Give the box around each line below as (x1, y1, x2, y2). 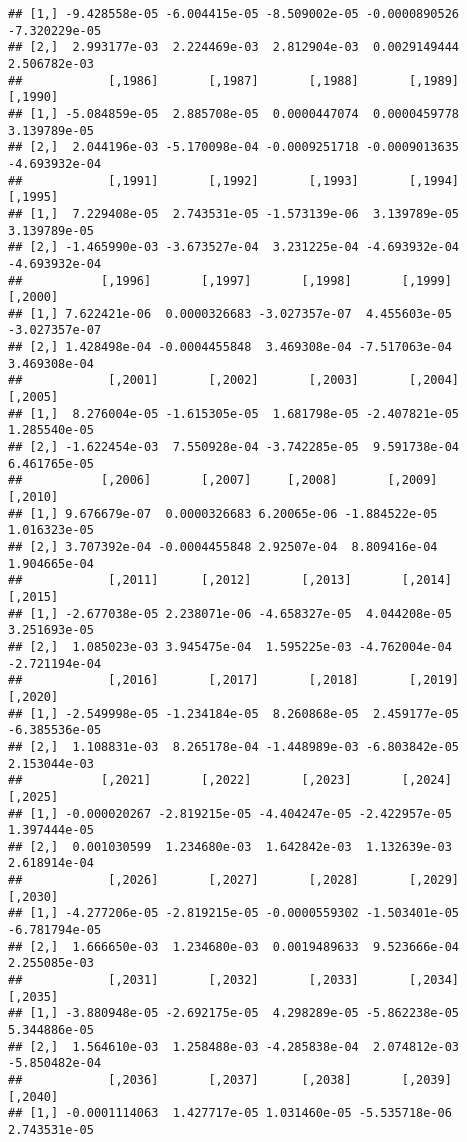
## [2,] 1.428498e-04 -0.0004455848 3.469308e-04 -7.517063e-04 (8, 340, 452, 355)
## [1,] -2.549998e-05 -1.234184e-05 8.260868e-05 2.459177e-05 (8, 706, 460, 721)
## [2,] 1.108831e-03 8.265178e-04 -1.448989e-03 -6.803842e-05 (8, 739, 460, 754)
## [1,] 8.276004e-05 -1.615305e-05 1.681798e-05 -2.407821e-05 (8, 406, 460, 421)
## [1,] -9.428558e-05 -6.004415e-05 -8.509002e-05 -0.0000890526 (8, 7, 460, 21)
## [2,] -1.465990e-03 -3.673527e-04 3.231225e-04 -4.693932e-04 (8, 240, 460, 255)
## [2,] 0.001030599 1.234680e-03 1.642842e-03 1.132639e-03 (8, 839, 452, 854)
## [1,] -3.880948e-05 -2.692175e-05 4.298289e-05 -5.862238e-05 (8, 1006, 460, 1021)
